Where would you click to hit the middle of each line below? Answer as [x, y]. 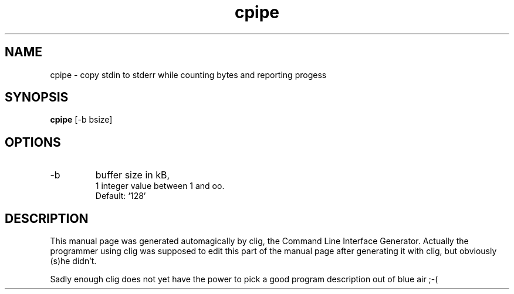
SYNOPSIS [37, 97]
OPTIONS [33, 142]
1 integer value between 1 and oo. [160, 186]
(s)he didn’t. [73, 261]
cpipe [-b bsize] [81, 120]
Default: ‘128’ [121, 196]
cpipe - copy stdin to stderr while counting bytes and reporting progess [188, 75]
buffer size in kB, [133, 175]
